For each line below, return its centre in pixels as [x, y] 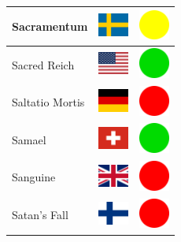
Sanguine [34, 177]
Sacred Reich [43, 64]
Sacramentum [50, 26]
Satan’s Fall [40, 215]
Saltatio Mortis [48, 102]
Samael [29, 139]
